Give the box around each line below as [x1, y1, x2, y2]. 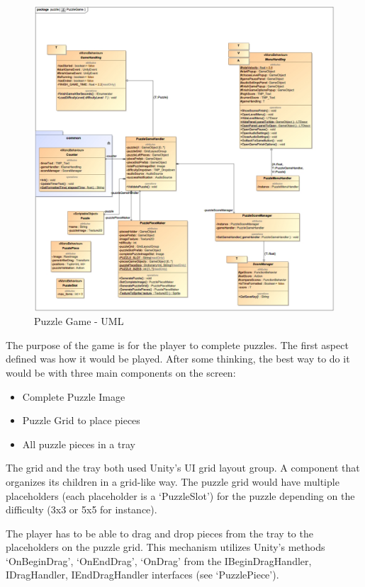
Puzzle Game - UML [34, 314, 124, 329]
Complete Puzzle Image [22, 389, 125, 404]
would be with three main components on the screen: [6, 365, 236, 380]
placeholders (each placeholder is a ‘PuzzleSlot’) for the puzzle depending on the [6, 488, 355, 503]
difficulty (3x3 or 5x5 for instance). [6, 502, 157, 517]
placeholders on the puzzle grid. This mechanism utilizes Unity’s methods [6, 540, 325, 554]
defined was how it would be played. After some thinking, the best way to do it [6, 351, 350, 366]
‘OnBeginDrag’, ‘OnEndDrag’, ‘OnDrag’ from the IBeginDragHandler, [6, 553, 312, 568]
